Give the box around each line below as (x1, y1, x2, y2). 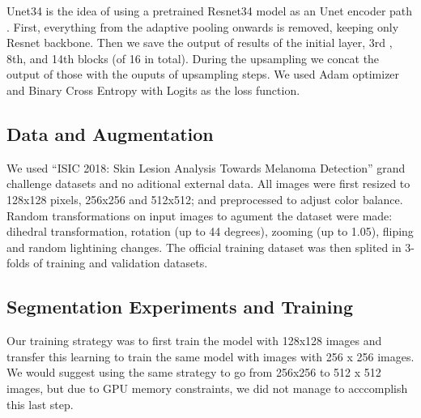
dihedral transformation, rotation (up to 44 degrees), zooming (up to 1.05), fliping (6, 223, 414, 240)
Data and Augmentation (6, 121, 214, 146)
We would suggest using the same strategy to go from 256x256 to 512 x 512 (6, 364, 381, 381)
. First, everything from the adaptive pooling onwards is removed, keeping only (6, 18, 399, 35)
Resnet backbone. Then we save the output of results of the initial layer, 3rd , (6, 34, 393, 51)
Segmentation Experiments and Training (6, 294, 353, 319)
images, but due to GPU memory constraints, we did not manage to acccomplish (6, 379, 408, 396)
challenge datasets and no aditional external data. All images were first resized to (6, 175, 410, 192)
